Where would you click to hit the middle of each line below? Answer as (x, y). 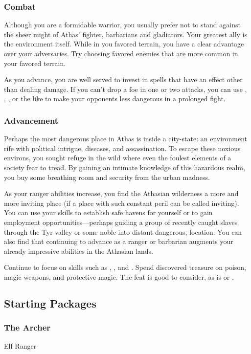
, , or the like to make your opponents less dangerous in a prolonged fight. (115, 99)
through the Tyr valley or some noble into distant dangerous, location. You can (123, 232)
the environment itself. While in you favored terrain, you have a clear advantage (124, 44)
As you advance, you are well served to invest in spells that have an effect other (123, 79)
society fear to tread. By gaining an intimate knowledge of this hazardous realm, (125, 167)
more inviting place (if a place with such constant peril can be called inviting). (122, 203)
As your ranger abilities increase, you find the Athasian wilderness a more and (121, 193)
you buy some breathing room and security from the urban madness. (107, 177)
